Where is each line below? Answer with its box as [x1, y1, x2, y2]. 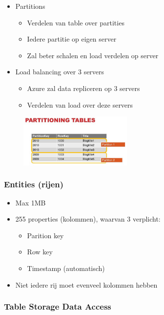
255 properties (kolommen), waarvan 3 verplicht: [15, 214, 161, 224]
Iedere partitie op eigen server [27, 34, 117, 44]
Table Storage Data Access [4, 300, 111, 313]
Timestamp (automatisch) [27, 263, 105, 273]
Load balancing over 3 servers [15, 67, 104, 77]
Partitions [15, 1, 45, 11]
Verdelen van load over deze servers [27, 99, 133, 110]
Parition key [27, 230, 64, 240]
